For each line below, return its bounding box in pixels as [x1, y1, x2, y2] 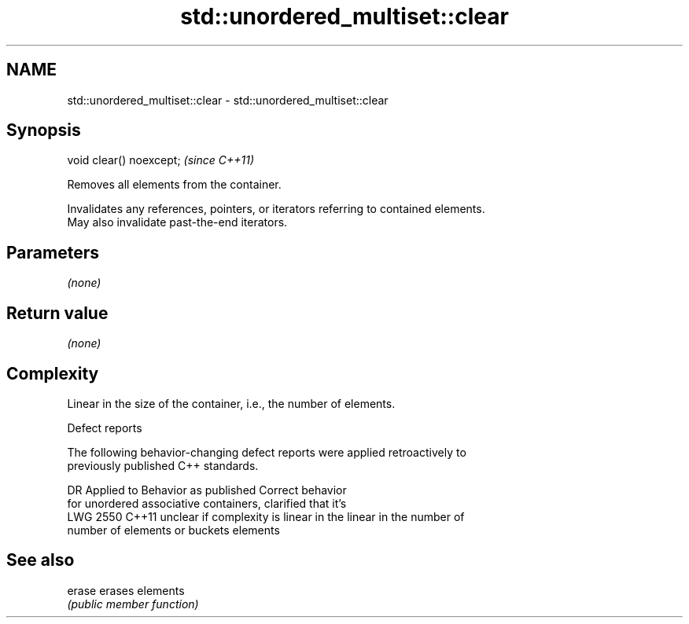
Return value [6, 303, 109, 323]
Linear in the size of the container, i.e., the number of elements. [67, 396, 396, 410]
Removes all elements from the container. [67, 178, 282, 192]
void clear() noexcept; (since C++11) [67, 153, 255, 167]
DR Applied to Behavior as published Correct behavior [67, 483, 347, 497]
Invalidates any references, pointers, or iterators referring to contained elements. [67, 202, 485, 216]
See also [6, 550, 75, 571]
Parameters [6, 242, 99, 262]
